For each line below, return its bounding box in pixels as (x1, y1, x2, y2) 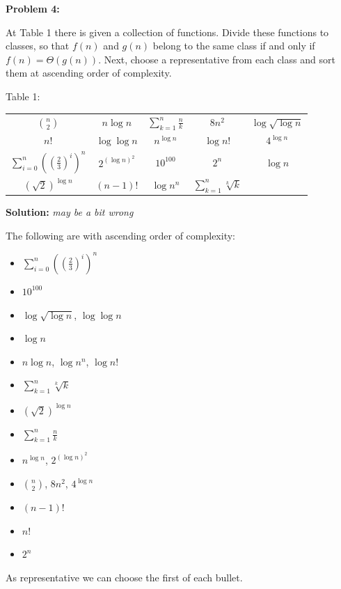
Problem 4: (6, 1, 60, 15)
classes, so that (6, 38, 70, 53)
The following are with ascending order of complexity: (6, 228, 235, 242)
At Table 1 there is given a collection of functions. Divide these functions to (6, 24, 329, 39)
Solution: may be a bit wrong (6, 205, 134, 219)
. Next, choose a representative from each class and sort (98, 52, 335, 66)
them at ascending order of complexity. (6, 65, 172, 80)
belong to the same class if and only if (152, 38, 315, 53)
